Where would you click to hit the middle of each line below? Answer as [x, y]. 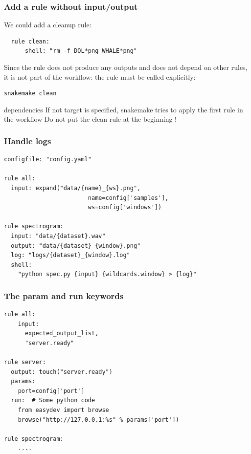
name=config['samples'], [128, 198]
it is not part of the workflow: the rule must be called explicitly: [100, 76]
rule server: [25, 362]
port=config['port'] [51, 391]
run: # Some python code [53, 400]
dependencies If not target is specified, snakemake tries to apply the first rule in [124, 109]
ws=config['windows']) [125, 207]
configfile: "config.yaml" [48, 160]
